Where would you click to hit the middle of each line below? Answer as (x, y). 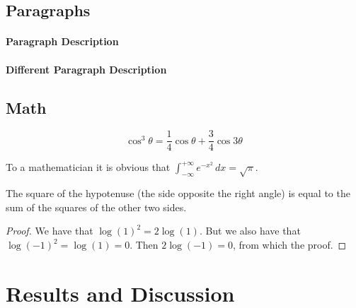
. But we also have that (250, 231)
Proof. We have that (50, 231)
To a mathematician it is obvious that (88, 167)
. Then (144, 244)
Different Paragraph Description (86, 69)
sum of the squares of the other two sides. (96, 207)
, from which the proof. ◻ (289, 244)
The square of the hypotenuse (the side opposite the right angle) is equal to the (178, 193)
